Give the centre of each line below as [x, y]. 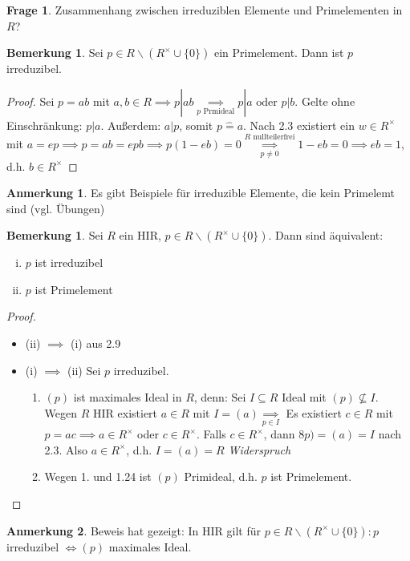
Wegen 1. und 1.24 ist [98, 476]
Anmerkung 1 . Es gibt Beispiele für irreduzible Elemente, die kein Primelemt [201, 193]
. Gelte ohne [325, 101]
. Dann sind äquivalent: [326, 235]
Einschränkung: [45, 125]
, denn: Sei [220, 397]
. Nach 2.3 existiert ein [299, 125]
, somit [196, 125]
